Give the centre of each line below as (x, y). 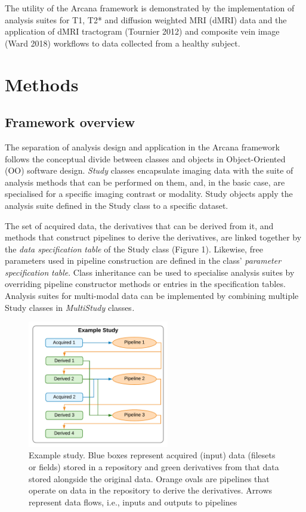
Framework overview (70, 122)
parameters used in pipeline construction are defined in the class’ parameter (143, 260)
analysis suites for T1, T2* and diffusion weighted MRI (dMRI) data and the (146, 19)
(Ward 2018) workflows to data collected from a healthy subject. (123, 43)
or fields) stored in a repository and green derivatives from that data (154, 466)
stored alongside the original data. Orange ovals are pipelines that (149, 478)
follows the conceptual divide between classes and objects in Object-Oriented (145, 158)
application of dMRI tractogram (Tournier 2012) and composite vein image (142, 31)
